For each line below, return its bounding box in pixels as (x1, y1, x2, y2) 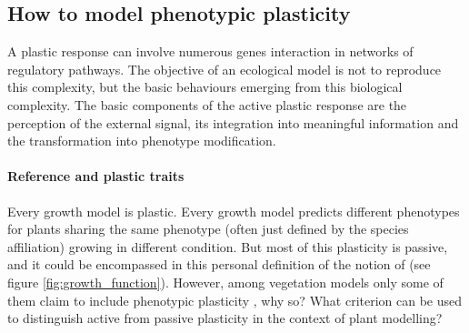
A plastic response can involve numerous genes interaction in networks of (7, 42, 414, 61)
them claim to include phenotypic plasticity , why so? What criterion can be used (7, 290, 463, 309)
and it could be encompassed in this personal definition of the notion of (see (7, 255, 431, 274)
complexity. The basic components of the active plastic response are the (7, 95, 407, 114)
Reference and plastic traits (7, 166, 185, 186)
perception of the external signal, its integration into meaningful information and (7, 113, 459, 132)
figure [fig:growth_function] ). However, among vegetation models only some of (7, 272, 444, 291)
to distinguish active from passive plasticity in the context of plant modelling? (7, 308, 443, 328)
